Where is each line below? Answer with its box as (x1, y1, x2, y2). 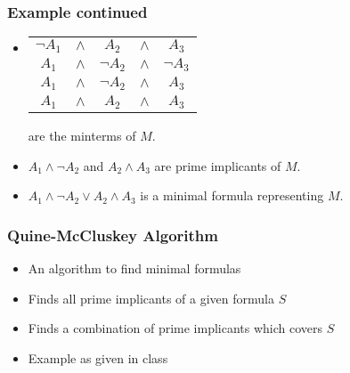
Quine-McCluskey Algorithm (7, 223, 218, 246)
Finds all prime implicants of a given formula (28, 288, 274, 307)
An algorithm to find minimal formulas (28, 258, 241, 277)
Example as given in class (28, 348, 168, 367)
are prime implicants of (154, 156, 281, 174)
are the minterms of (28, 126, 136, 144)
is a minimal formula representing (140, 186, 324, 205)
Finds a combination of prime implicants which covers (28, 319, 323, 337)
